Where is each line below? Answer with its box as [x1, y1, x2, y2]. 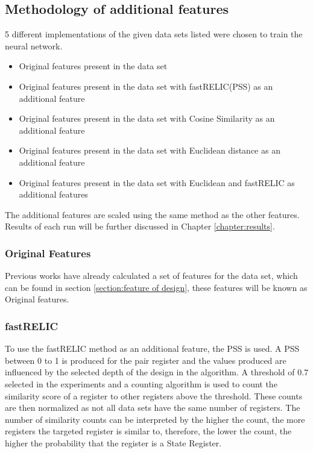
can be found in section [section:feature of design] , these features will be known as [5, 281, 308, 293]
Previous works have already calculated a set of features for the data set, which [5, 269, 298, 282]
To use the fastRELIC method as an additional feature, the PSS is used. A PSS [5, 342, 300, 355]
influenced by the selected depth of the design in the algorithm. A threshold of [5, 366, 295, 378]
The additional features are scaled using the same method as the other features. [5, 208, 300, 220]
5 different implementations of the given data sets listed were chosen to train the [5, 28, 303, 40]
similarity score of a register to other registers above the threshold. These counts [5, 389, 303, 402]
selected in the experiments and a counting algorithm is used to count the [5, 377, 277, 390]
